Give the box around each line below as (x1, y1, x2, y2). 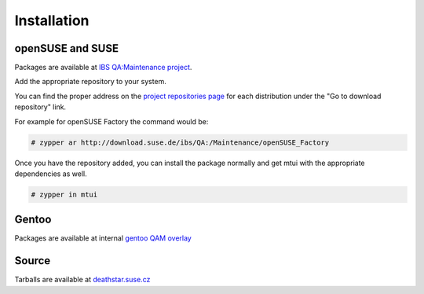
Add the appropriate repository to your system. (14, 77, 166, 86)
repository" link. (14, 102, 67, 112)
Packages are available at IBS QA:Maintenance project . (14, 63, 192, 72)
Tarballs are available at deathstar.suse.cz (14, 275, 151, 285)
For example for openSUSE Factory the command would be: (14, 116, 209, 126)
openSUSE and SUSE (14, 42, 119, 55)
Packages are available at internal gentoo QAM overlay (14, 233, 192, 243)
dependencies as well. (14, 169, 87, 178)
